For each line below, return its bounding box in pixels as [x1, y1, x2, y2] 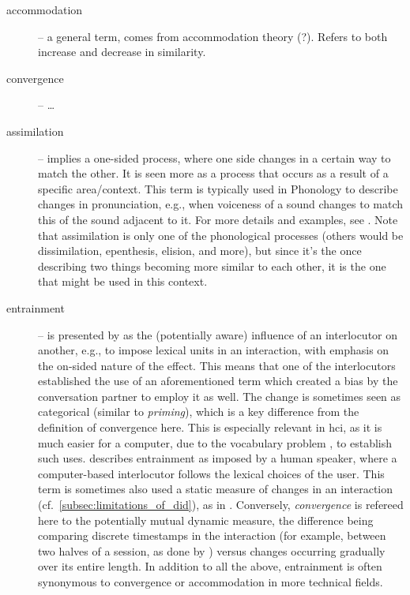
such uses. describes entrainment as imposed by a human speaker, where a [38, 450, 397, 466]
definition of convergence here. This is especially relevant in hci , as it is [38, 419, 382, 436]
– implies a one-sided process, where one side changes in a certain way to [38, 149, 391, 166]
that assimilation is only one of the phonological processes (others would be [38, 226, 404, 243]
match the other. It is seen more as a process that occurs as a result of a [38, 165, 389, 181]
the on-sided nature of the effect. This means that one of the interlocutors [38, 357, 396, 373]
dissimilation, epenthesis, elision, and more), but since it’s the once [38, 242, 362, 259]
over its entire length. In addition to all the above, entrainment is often [38, 558, 382, 574]
